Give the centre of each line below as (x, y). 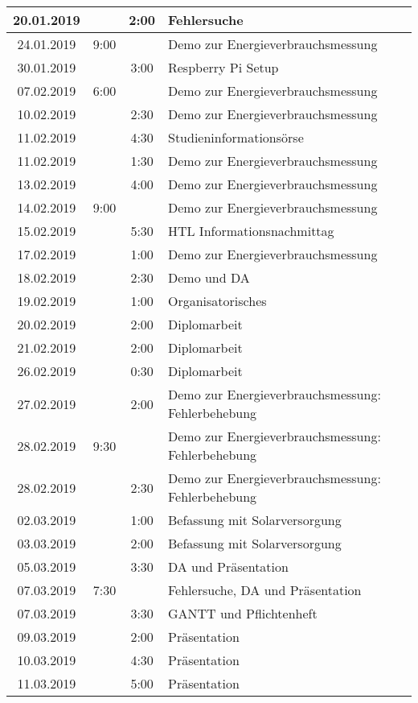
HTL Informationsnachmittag (251, 231)
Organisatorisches (217, 301)
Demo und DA (209, 277)
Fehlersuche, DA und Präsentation (264, 590)
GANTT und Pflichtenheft (242, 613)
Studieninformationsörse (236, 137)
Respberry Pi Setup (223, 67)
